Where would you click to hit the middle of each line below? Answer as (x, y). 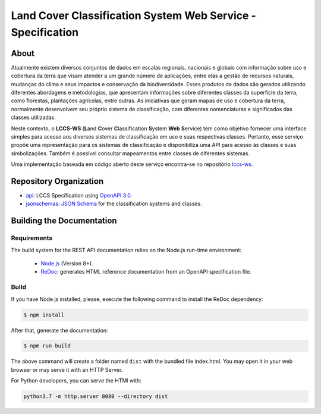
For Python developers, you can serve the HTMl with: (76, 381)
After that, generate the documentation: (59, 330)
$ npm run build (47, 346)
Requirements (32, 238)
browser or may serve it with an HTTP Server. (67, 369)
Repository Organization (57, 181)
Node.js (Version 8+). (67, 264)
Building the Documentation (64, 221)
